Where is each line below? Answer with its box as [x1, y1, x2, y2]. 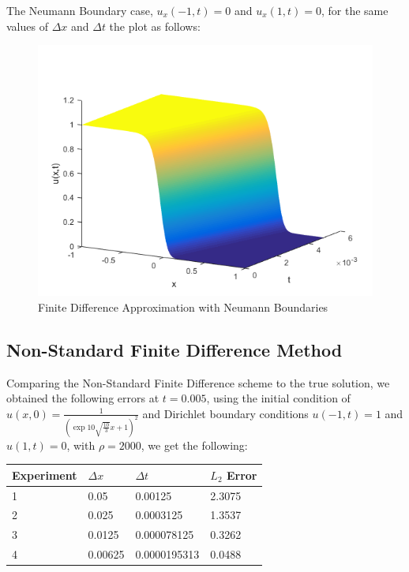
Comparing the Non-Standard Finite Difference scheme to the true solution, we [6, 374, 390, 391]
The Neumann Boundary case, [6, 2, 153, 18]
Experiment [12, 466, 77, 483]
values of [6, 17, 48, 34]
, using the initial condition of [206, 390, 351, 406]
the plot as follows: [109, 17, 201, 34]
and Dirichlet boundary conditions [142, 405, 309, 421]
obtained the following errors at [6, 390, 159, 406]
